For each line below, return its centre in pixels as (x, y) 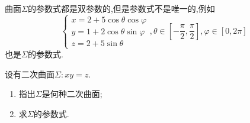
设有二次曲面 (30, 74)
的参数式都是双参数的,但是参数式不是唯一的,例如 (121, 8)
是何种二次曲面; (72, 94)
